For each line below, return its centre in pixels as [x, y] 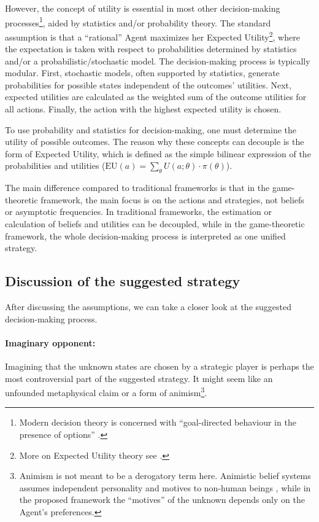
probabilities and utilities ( [55, 166]
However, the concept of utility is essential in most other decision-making [143, 8]
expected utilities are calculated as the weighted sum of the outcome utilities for [156, 97]
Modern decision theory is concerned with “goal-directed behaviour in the [158, 422]
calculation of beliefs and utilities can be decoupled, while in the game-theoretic [155, 224]
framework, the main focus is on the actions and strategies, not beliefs [172, 199]
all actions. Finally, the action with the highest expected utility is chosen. [143, 109]
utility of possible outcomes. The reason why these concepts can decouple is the [155, 142]
